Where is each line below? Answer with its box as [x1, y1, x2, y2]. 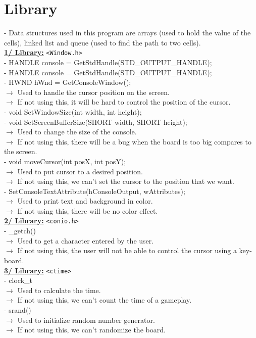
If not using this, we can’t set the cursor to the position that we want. [17, 176, 234, 186]
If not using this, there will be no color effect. [17, 205, 158, 216]
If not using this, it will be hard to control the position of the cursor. [17, 96, 231, 107]
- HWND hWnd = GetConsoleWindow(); [4, 77, 131, 87]
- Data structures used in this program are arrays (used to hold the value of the [4, 27, 251, 38]
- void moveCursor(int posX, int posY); [4, 156, 126, 166]
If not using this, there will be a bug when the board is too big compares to [17, 136, 251, 147]
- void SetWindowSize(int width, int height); [4, 106, 142, 117]
